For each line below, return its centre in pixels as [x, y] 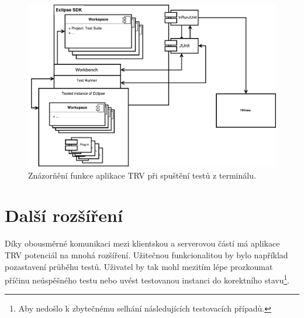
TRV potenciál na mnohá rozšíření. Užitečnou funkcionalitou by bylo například [146, 254]
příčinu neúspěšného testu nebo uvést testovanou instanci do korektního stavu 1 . [147, 279]
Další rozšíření [64, 215]
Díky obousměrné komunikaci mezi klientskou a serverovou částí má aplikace [142, 243]
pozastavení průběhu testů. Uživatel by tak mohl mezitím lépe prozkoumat [139, 266]
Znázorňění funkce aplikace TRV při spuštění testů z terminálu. [142, 175]
